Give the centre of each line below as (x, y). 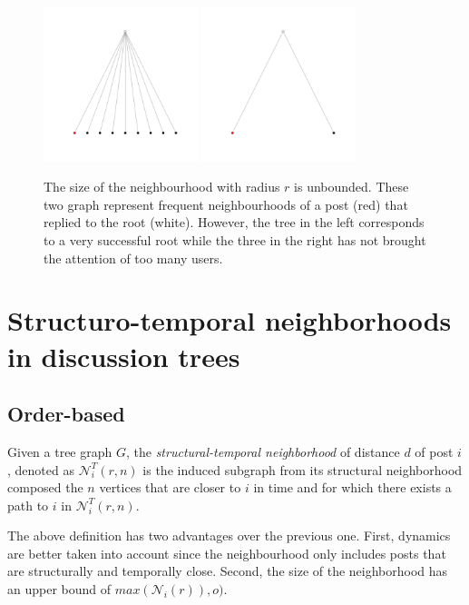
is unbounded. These (352, 187)
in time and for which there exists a (352, 487)
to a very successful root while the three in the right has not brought (235, 239)
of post (434, 451)
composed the (45, 487)
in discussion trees (124, 356)
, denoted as (41, 469)
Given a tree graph (60, 451)
